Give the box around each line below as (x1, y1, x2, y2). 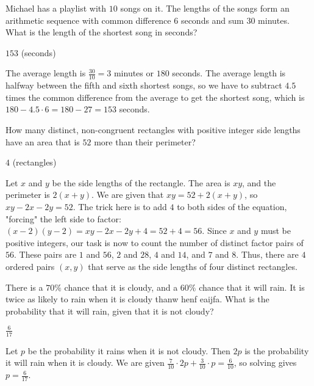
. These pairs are (14, 248, 77, 261)
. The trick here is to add (73, 200, 167, 213)
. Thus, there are (236, 248, 299, 261)
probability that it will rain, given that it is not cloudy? (5, 304, 214, 317)
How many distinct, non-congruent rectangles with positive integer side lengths (5, 123, 301, 136)
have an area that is (5, 135, 80, 148)
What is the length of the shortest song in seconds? (5, 26, 198, 38)
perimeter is (5, 188, 50, 201)
